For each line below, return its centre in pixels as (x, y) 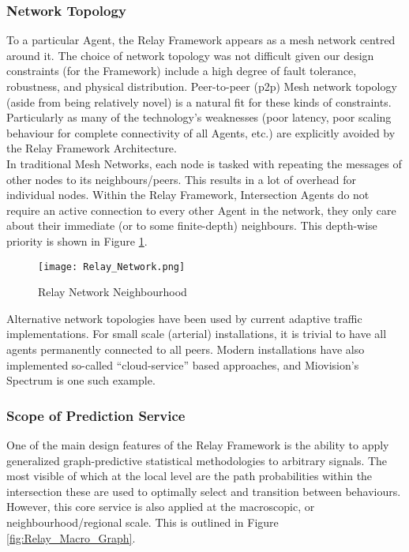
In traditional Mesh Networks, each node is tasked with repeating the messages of (204, 163)
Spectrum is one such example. (81, 380)
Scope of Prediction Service (96, 415)
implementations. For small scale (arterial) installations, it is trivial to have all (197, 334)
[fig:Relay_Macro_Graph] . (71, 537)
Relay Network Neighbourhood (113, 292)
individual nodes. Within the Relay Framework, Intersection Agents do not (188, 195)
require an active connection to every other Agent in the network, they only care (201, 210)
